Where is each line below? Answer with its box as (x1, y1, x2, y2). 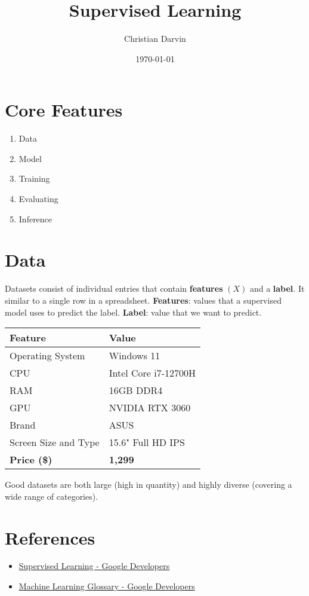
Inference (18, 212, 52, 225)
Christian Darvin (124, 32, 186, 45)
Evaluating (18, 192, 58, 205)
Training (18, 172, 50, 185)
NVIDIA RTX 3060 (109, 401, 191, 415)
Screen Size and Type (10, 435, 100, 450)
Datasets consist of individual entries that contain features (5, 282, 223, 295)
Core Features (5, 97, 123, 122)
